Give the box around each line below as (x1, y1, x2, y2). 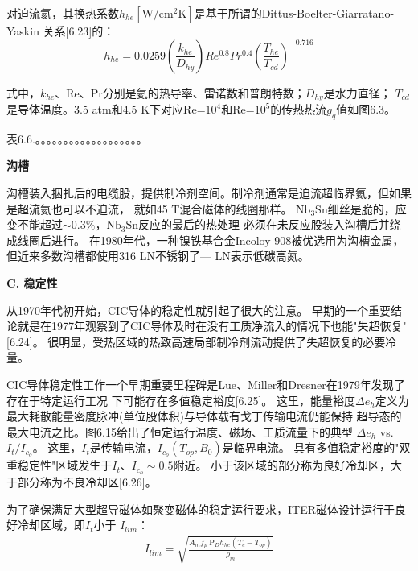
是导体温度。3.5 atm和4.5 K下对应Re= (6, 101, 206, 118)
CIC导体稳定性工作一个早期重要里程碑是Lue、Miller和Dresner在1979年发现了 (6, 375, 405, 392)
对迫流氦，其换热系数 (6, 5, 119, 21)
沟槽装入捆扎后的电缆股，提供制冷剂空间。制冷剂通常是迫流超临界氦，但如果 (6, 184, 412, 201)
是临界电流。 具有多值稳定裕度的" (222, 439, 400, 456)
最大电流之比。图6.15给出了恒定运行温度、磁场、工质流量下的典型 (6, 423, 353, 440)
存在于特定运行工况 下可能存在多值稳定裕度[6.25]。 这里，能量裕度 (6, 391, 355, 408)
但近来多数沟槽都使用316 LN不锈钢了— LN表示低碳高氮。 (6, 247, 309, 264)
